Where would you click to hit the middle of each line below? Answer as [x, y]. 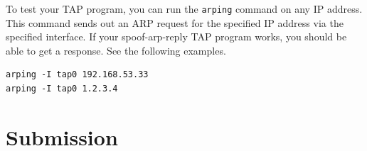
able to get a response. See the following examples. [116, 50]
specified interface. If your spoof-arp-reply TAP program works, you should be [176, 37]
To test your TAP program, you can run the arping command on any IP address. [184, 9]
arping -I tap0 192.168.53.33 [77, 75]
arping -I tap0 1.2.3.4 [62, 89]
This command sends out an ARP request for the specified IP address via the [175, 22]
